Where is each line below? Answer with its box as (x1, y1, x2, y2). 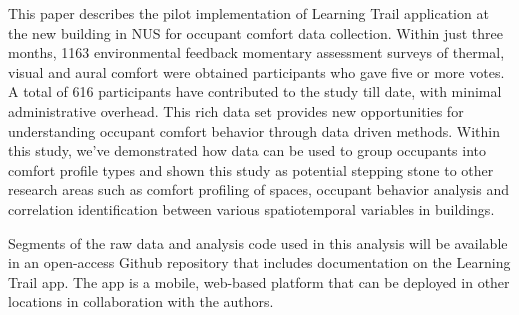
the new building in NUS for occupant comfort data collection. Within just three (8, 22, 503, 43)
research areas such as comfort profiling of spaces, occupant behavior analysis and (8, 179, 509, 200)
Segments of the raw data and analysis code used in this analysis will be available (8, 232, 508, 253)
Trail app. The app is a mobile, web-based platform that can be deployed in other (8, 271, 510, 292)
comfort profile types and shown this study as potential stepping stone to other (8, 159, 494, 180)
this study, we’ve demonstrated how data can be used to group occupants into (8, 140, 487, 161)
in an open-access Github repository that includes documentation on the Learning (8, 252, 511, 273)
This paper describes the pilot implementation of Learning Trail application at (8, 3, 489, 23)
